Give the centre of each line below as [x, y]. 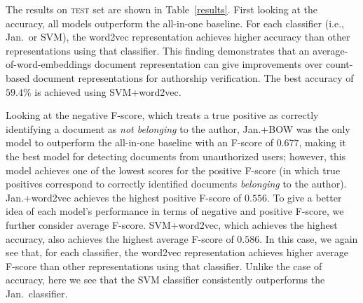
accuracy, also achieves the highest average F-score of [120, 238]
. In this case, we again [309, 238]
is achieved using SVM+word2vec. [108, 91]
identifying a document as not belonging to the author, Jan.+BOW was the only [178, 128]
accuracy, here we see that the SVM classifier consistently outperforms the [165, 280]
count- [339, 64]
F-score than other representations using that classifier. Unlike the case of [164, 266]
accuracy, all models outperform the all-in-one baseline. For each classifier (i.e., [175, 23]
